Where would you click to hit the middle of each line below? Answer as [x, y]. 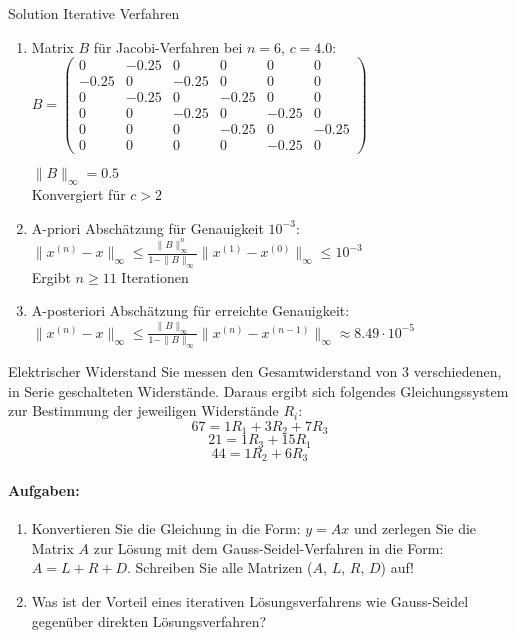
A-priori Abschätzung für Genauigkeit [147, 227]
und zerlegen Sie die [415, 528]
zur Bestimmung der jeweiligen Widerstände [143, 410]
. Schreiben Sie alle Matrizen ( [219, 567]
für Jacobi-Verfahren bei [168, 46]
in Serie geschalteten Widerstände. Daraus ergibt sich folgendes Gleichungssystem [258, 390]
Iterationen [155, 276]
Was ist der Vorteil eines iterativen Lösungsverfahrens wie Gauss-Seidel [250, 600]
